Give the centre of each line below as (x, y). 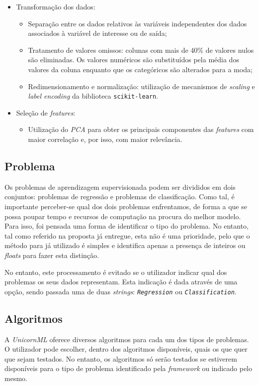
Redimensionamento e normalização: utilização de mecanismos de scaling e (141, 86)
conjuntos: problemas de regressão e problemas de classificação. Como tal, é (120, 196)
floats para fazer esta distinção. (52, 255)
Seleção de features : (46, 112)
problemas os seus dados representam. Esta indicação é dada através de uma (121, 282)
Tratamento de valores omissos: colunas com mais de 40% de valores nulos (141, 50)
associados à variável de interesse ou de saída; (97, 33)
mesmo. (16, 378)
